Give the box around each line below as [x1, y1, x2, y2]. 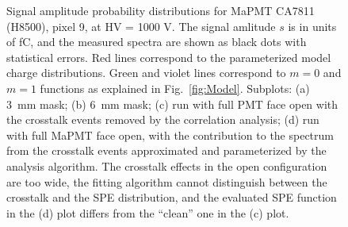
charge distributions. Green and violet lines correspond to [6, 64, 286, 81]
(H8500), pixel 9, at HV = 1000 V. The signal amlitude [6, 17, 276, 34]
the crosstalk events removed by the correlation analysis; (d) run [6, 111, 319, 128]
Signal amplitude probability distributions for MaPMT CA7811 [6, 2, 315, 18]
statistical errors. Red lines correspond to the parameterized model [6, 48, 331, 65]
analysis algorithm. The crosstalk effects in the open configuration [6, 157, 327, 174]
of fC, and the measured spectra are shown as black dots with [6, 33, 307, 50]
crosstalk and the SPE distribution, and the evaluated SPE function [6, 189, 337, 206]
